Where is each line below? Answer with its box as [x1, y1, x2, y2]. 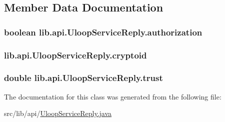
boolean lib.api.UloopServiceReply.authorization [4, 25, 202, 38]
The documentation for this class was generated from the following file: [4, 91, 221, 101]
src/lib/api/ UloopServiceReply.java [4, 108, 112, 118]
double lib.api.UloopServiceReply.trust [4, 71, 163, 84]
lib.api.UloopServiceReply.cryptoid [4, 48, 147, 61]
